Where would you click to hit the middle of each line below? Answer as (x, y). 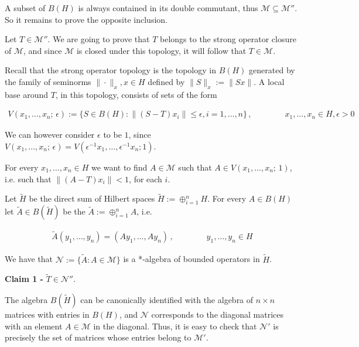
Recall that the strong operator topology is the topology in (110, 70)
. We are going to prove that (99, 39)
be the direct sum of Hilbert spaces (92, 198)
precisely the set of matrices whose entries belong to (98, 337)
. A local (269, 81)
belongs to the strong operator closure (228, 39)
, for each (146, 178)
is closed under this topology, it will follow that (161, 50)
